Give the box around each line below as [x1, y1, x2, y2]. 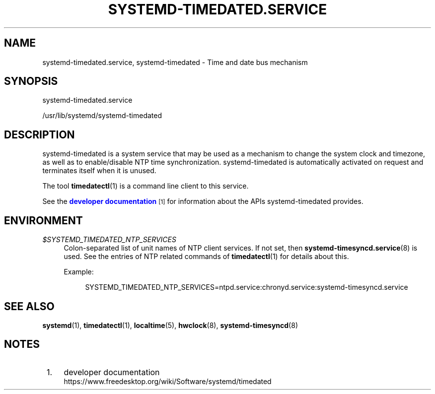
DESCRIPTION [4, 128, 75, 141]
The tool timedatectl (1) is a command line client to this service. [42, 182, 249, 191]
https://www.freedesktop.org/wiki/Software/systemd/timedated [64, 377, 272, 386]
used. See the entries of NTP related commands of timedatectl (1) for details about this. [64, 252, 349, 261]
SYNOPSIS [4, 75, 58, 88]
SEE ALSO [4, 300, 55, 313]
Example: [64, 267, 94, 276]
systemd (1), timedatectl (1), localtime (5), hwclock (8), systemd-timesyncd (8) [42, 321, 298, 329]
